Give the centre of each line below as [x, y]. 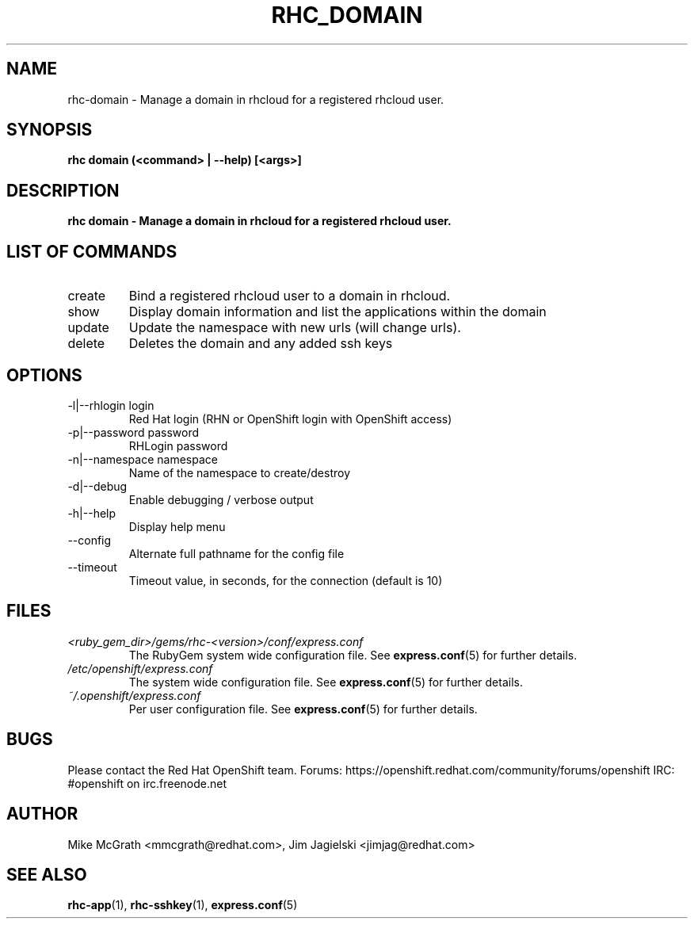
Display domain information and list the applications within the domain [337, 312]
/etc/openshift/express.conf [140, 668]
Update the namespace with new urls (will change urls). [295, 328]
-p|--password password [133, 432]
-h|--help [92, 513]
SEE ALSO [47, 874]
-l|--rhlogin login [111, 405]
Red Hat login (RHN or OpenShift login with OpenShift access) [290, 419]
